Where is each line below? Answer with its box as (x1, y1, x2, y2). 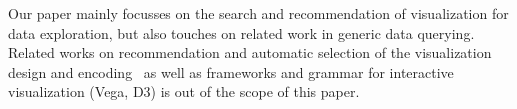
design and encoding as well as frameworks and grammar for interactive (8, 61, 454, 82)
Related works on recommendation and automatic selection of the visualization (8, 42, 492, 63)
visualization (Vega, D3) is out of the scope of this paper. (8, 81, 360, 102)
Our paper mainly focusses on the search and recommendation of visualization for (8, 3, 509, 23)
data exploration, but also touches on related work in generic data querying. (8, 22, 475, 43)
